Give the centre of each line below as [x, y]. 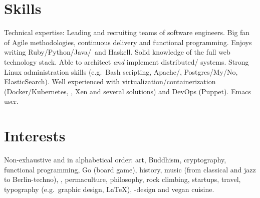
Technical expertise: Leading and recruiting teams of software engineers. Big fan [127, 32]
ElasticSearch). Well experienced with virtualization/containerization [110, 81]
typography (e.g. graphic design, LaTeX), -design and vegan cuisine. [109, 189]
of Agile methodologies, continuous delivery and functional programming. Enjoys [128, 42]
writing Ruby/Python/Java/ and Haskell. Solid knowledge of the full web [117, 52]
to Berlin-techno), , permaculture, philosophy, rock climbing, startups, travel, [122, 179]
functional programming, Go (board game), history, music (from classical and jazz [130, 169]
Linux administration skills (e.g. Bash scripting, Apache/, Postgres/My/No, [121, 71]
